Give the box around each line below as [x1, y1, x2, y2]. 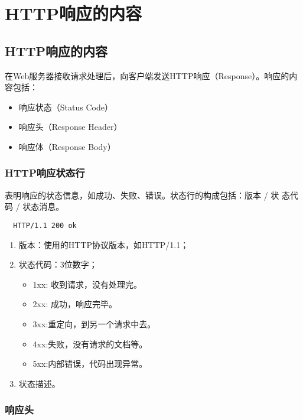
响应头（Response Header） [18, 121, 122, 133]
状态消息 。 [22, 200, 64, 213]
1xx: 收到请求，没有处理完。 [32, 278, 142, 290]
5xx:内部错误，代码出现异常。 [32, 357, 148, 370]
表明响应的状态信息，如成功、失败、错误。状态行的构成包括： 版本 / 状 [5, 188, 279, 201]
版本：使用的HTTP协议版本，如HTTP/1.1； [18, 238, 189, 250]
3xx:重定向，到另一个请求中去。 [32, 317, 156, 330]
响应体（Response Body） [18, 140, 116, 152]
